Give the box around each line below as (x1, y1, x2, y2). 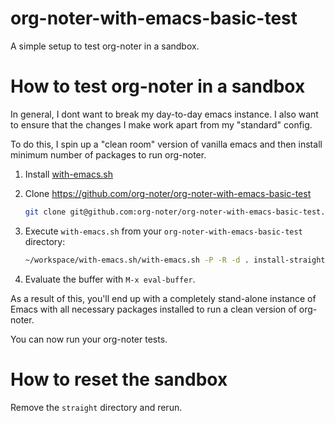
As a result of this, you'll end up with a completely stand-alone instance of (10, 292, 317, 304)
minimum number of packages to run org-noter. (10, 148, 207, 161)
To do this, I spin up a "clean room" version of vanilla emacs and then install (10, 138, 323, 150)
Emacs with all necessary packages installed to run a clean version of (10, 303, 297, 315)
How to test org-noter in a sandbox (10, 75, 306, 98)
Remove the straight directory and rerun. (10, 401, 183, 413)
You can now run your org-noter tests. (10, 333, 168, 345)
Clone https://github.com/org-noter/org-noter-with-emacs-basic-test (24, 187, 312, 199)
